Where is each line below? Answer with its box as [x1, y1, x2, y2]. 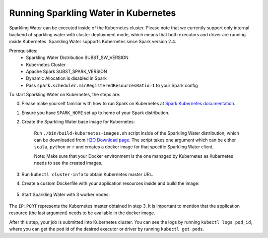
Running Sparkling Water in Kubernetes [9, 7, 176, 18]
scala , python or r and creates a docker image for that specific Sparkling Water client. [34, 144, 214, 150]
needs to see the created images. [34, 160, 103, 166]
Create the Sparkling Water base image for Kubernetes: [21, 119, 135, 125]
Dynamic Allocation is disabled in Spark [26, 75, 107, 81]
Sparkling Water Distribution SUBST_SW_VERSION [26, 55, 129, 60]
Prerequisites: [9, 48, 38, 54]
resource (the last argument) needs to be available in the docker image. [9, 210, 156, 216]
